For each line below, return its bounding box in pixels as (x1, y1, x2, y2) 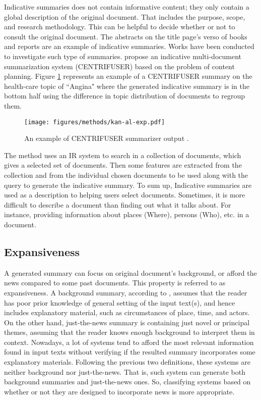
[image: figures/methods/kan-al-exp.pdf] (24, 118, 165, 126)
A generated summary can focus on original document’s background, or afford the (4, 267, 257, 278)
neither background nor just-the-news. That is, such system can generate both (4, 366, 245, 377)
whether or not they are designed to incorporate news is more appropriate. (4, 386, 235, 396)
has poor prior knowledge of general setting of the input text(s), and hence (4, 297, 235, 308)
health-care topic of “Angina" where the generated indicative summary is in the (4, 80, 249, 91)
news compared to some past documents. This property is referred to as (4, 277, 226, 288)
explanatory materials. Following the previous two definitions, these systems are (4, 357, 250, 367)
